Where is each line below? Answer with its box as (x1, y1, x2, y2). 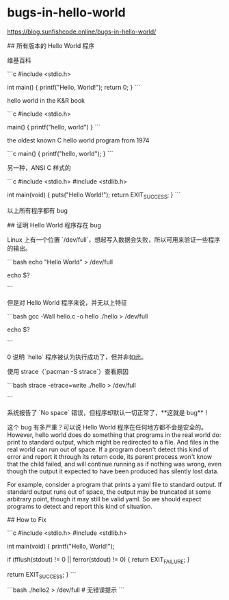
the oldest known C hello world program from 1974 (7, 136, 150, 145)
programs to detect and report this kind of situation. (7, 502, 152, 510)
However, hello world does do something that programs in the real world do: (7, 430, 221, 439)
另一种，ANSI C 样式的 (7, 163, 72, 172)
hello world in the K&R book (7, 96, 85, 104)
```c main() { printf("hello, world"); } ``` (7, 149, 113, 158)
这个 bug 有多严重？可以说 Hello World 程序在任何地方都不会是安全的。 (7, 423, 207, 431)
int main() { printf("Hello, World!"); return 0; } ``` (7, 83, 141, 91)
